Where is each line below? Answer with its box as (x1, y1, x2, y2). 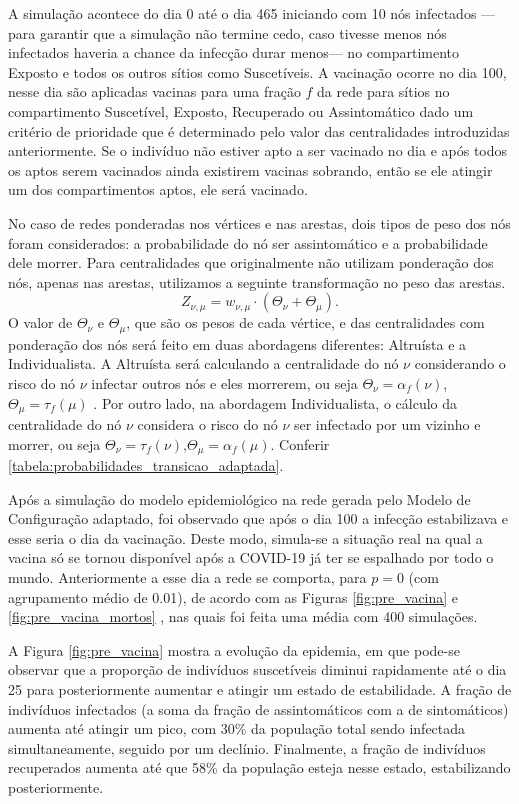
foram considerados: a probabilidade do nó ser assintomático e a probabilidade (8, 232, 488, 253)
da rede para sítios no (317, 81, 450, 102)
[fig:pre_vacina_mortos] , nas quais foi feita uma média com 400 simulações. (8, 606, 478, 627)
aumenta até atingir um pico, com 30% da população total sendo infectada (8, 718, 466, 739)
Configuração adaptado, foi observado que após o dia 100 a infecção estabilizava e (8, 508, 509, 529)
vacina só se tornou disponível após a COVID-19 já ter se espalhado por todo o (8, 547, 494, 568)
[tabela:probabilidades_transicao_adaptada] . (8, 455, 284, 476)
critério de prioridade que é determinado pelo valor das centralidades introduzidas (8, 120, 510, 141)
